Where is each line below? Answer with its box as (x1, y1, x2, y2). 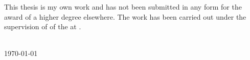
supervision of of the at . (4, 21, 81, 32)
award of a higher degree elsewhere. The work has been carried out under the (4, 11, 246, 22)
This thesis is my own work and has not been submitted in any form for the (4, 2, 242, 12)
